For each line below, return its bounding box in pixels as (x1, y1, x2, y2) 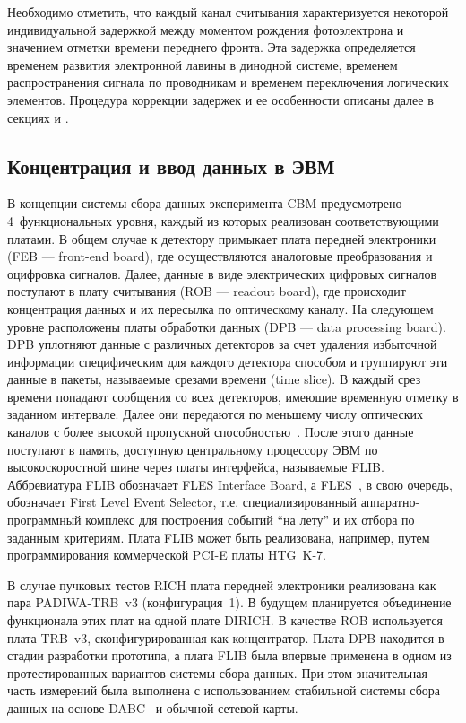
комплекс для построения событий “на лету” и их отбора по (85, 510, 415, 529)
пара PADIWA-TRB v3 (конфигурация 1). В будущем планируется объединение (7, 593, 452, 612)
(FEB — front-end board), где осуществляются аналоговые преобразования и (7, 247, 433, 266)
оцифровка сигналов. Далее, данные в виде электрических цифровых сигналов (7, 264, 437, 283)
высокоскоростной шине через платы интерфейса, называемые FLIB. (7, 457, 384, 476)
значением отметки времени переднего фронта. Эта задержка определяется (7, 38, 416, 57)
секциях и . (7, 108, 69, 126)
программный (7, 510, 82, 529)
